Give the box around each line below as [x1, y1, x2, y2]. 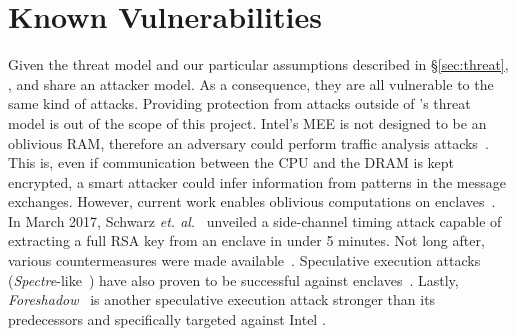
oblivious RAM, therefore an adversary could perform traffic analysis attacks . [8, 132, 489, 153]
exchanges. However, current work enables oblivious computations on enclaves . [8, 191, 496, 212]
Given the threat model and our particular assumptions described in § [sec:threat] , [8, 54, 509, 75]
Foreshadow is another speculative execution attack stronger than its [8, 289, 436, 310]
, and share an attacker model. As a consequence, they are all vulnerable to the [8, 73, 494, 94]
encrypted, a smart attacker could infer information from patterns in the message [8, 171, 506, 192]
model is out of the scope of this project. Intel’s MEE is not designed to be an [8, 112, 487, 133]
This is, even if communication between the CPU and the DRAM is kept [8, 152, 455, 173]
